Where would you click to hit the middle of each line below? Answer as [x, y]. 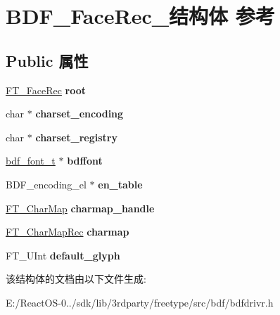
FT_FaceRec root [46, 90]
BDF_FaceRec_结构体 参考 [140, 16]
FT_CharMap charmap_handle [80, 208]
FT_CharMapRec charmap [68, 232]
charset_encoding [79, 114]
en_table [120, 184]
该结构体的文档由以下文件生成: [76, 279]
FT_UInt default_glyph [63, 255]
